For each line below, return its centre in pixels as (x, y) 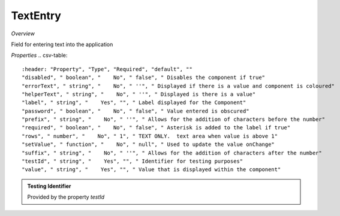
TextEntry (36, 16)
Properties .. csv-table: (39, 55)
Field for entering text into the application (62, 44)
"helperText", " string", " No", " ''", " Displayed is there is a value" (139, 94)
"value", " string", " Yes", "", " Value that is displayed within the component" (151, 170)
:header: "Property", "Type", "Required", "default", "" (107, 69)
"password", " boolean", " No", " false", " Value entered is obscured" (136, 111)
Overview (23, 34)
